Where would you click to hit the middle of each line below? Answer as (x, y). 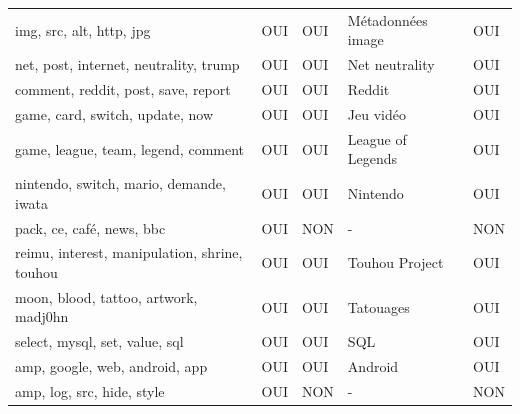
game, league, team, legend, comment (130, 148)
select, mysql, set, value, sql (99, 341)
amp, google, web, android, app (111, 366)
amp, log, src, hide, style (90, 391)
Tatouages (378, 306)
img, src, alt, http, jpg (83, 29)
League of (377, 138)
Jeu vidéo (377, 113)
